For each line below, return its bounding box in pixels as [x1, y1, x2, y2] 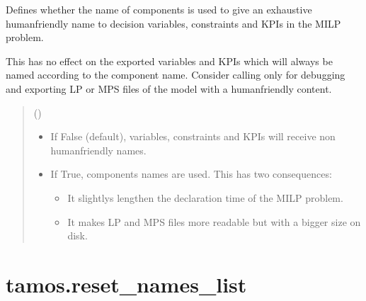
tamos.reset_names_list [6, 269, 247, 298]
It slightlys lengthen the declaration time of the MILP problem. [67, 190, 343, 205]
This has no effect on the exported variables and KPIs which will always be [6, 53, 333, 68]
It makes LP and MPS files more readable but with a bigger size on [67, 214, 361, 229]
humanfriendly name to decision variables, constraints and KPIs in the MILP [6, 16, 341, 30]
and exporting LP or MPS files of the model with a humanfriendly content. [6, 81, 332, 96]
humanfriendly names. [50, 142, 147, 157]
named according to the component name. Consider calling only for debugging [6, 67, 345, 82]
